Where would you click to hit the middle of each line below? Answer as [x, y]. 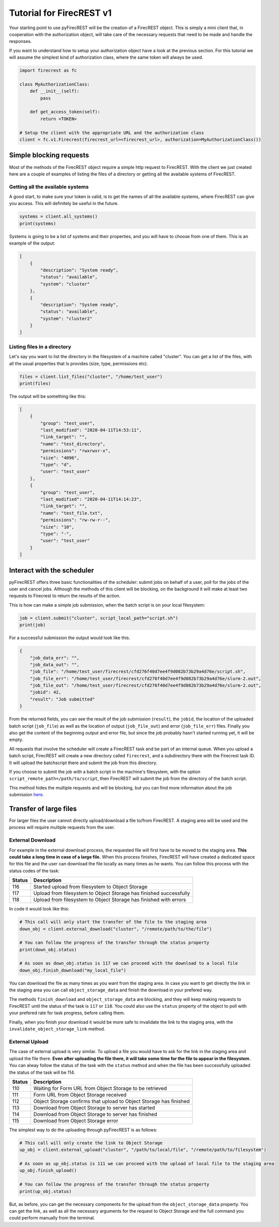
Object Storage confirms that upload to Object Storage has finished [111, 1101]
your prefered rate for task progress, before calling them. [67, 1013]
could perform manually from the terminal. [52, 1218]
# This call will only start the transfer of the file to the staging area [113, 922]
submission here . [27, 795]
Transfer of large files [43, 808]
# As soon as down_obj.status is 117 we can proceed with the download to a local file [129, 963]
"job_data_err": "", [55, 658]
